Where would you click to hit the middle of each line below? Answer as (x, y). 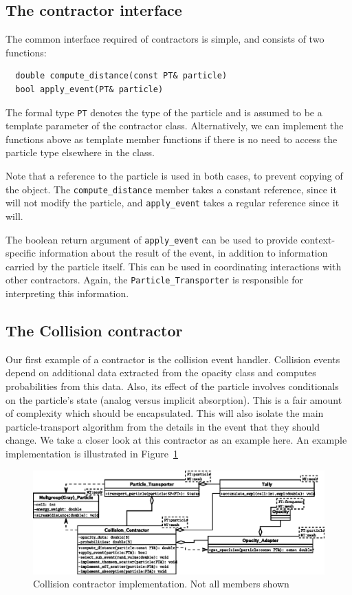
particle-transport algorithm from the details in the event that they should (163, 426)
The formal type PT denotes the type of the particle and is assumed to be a (164, 112)
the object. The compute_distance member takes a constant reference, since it (171, 189)
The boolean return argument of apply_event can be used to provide (152, 239)
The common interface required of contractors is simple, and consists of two (165, 39)
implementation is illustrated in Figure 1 (92, 453)
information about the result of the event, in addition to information (183, 253)
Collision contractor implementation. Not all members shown (161, 584)
